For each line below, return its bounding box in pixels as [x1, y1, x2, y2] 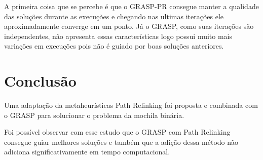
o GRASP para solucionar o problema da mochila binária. [4, 109, 184, 120]
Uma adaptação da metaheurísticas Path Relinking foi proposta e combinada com [4, 100, 258, 110]
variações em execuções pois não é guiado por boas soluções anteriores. [4, 41, 224, 51]
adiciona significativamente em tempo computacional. [4, 146, 170, 157]
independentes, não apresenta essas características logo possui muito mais [4, 30, 233, 41]
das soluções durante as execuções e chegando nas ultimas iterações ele [4, 11, 224, 21]
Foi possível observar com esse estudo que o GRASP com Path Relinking [4, 127, 231, 137]
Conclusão [4, 70, 77, 91]
